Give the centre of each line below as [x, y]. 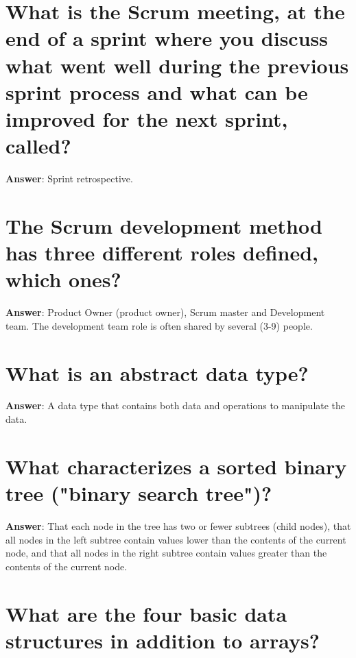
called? [38, 146]
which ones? [63, 279]
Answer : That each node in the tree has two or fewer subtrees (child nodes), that [178, 525]
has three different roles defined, [162, 253]
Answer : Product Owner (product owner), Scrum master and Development [165, 312]
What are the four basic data [146, 613]
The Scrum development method [164, 225]
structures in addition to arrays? [163, 640]
